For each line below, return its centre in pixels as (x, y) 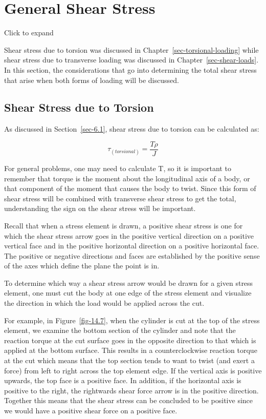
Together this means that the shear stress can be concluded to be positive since (129, 400)
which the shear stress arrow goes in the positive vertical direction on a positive (129, 235)
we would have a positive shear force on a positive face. (91, 411)
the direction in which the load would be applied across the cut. (104, 303)
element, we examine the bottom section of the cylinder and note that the (120, 330)
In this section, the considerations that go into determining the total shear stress (130, 69)
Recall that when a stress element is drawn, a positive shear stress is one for (124, 225)
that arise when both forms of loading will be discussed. (92, 80)
